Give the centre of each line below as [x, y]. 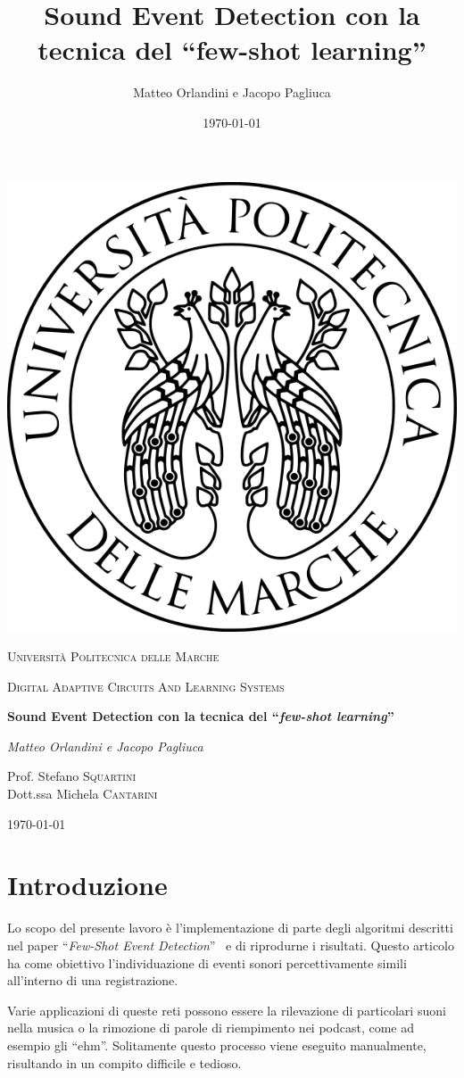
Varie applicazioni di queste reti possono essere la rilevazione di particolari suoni [227, 1010]
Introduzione [87, 885]
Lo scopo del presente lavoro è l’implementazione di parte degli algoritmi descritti [230, 928]
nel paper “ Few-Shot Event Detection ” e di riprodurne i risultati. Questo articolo [231, 945]
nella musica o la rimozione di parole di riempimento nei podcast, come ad [211, 1028]
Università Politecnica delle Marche [113, 656]
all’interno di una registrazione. [93, 980]
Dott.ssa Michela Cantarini [83, 794]
